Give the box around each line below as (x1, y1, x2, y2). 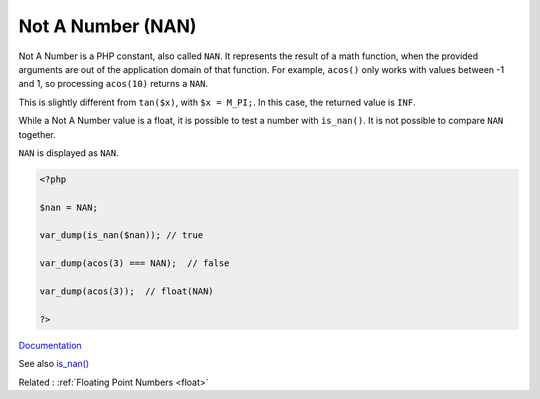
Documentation (18, 339, 82, 351)
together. (18, 128, 57, 140)
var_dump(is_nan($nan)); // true (39, 230, 204, 241)
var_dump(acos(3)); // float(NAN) (39, 286, 214, 297)
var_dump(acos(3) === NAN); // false (39, 258, 230, 269)
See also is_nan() (18, 358, 90, 370)
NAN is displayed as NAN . (18, 146, 119, 159)
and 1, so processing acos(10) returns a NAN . (18, 78, 209, 90)
